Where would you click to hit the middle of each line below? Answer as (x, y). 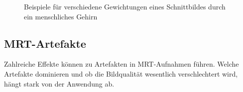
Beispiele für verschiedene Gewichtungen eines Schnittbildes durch (125, 6)
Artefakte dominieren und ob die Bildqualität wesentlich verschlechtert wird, (121, 73)
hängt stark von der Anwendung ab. (59, 83)
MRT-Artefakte (45, 43)
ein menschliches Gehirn (61, 16)
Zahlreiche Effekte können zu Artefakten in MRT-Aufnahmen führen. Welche (121, 64)
